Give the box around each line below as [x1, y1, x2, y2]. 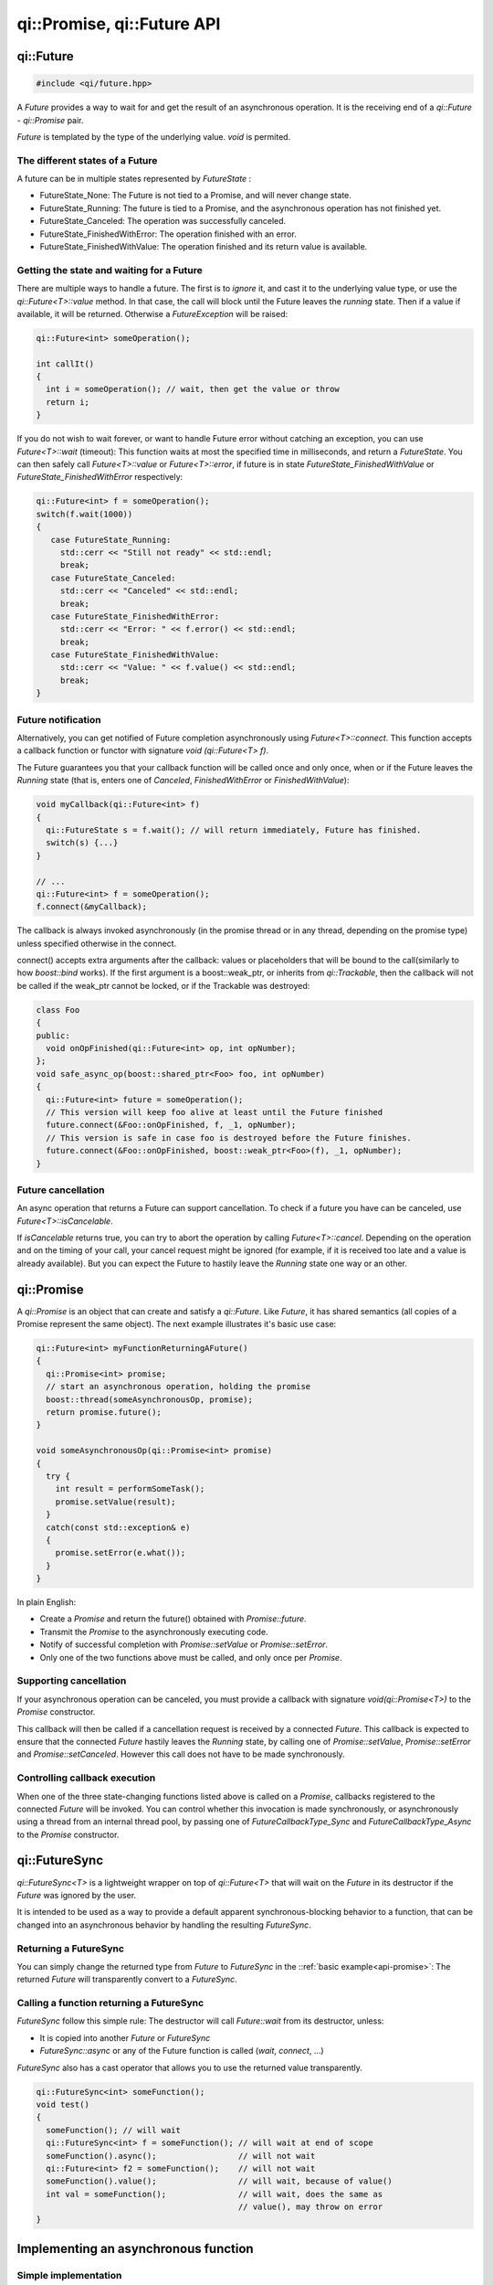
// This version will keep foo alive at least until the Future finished [46, 1107, 383, 1117]
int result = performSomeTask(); [55, 1483, 205, 1494]
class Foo [36, 1004, 80, 1015]
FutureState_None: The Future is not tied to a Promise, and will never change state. [39, 190, 351, 201]
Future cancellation [16, 1184, 105, 1196]
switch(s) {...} [46, 837, 119, 848]
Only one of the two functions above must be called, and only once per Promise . [39, 1652, 342, 1663]
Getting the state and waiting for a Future [16, 263, 203, 276]
